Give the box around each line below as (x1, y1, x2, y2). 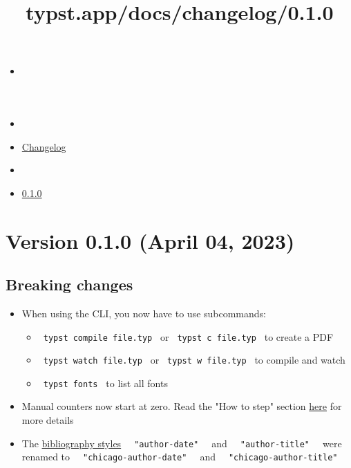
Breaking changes (6, 274, 133, 295)
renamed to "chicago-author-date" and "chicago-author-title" (21, 449, 338, 464)
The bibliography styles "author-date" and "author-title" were (21, 436, 342, 450)
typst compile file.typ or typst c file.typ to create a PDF (43, 329, 334, 344)
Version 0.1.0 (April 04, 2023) (6, 226, 295, 254)
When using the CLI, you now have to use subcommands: (21, 306, 267, 320)
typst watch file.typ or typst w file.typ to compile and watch (43, 353, 345, 367)
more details (21, 413, 74, 427)
